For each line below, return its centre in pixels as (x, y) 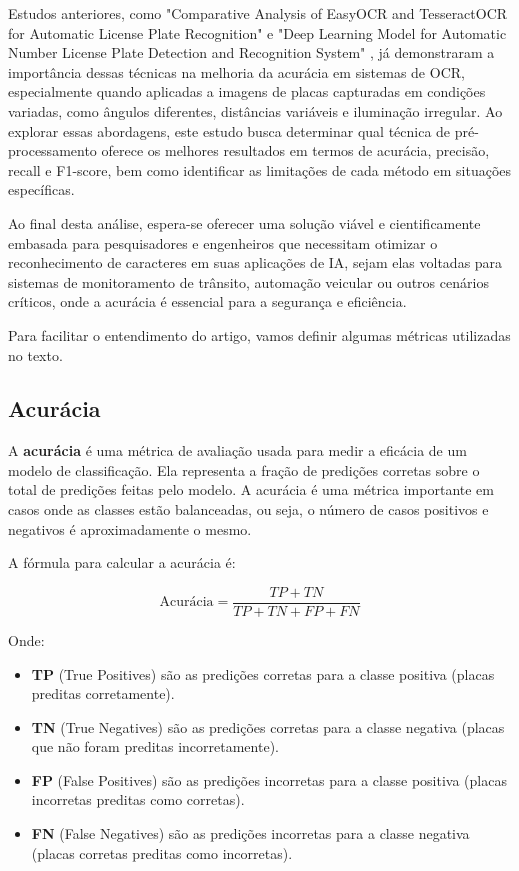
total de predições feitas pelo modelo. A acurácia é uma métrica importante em (251, 489)
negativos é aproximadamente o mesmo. (130, 528)
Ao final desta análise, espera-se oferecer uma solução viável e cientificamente (244, 222)
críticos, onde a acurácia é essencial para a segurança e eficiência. (207, 301)
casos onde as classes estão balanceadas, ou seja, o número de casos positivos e (248, 509)
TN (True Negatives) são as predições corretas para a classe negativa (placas (268, 726)
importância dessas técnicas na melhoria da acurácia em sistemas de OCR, (236, 71)
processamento (52, 150)
